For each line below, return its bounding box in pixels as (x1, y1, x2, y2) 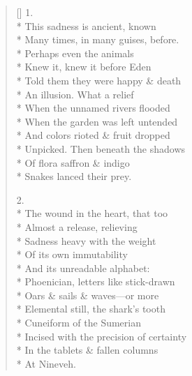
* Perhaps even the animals (16, 45, 134, 60)
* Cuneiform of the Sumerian (16, 315, 142, 330)
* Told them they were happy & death (16, 73, 182, 87)
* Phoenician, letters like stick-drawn (16, 274, 175, 289)
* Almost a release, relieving (16, 219, 138, 234)
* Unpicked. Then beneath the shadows (16, 141, 186, 156)
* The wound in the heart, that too (16, 206, 168, 220)
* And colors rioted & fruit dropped (16, 128, 170, 142)
